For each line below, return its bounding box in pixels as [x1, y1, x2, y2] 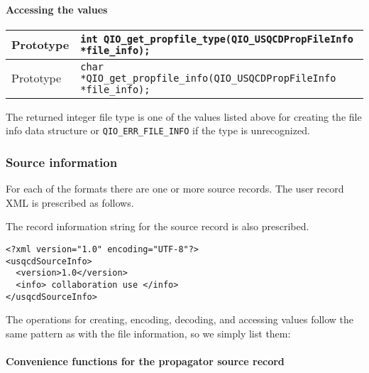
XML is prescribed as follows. [6, 195, 134, 210]
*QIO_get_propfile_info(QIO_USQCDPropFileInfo [80, 72, 336, 84]
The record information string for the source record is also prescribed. [6, 219, 309, 234]
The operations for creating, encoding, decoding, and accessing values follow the [6, 312, 354, 327]
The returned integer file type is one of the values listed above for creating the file [6, 109, 362, 124]
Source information [6, 153, 118, 171]
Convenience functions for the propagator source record [6, 354, 285, 369]
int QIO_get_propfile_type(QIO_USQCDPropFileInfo [80, 33, 353, 45]
